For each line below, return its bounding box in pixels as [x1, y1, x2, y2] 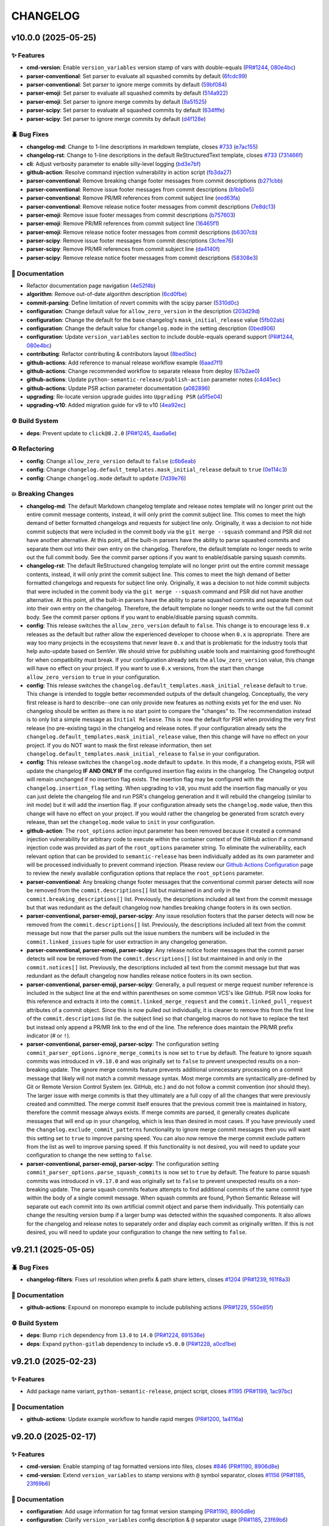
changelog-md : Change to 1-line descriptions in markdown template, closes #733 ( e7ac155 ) [26, 143, 258, 150]
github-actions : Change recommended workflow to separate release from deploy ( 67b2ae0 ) [26, 367, 260, 375]
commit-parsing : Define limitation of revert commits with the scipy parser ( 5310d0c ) [26, 299, 239, 306]
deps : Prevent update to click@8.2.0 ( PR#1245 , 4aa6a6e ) [26, 429, 177, 436]
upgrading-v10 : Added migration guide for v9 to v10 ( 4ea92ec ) [26, 402, 186, 409]
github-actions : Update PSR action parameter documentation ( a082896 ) [26, 385, 210, 392]
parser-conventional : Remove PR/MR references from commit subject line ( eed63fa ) [26, 194, 241, 201]
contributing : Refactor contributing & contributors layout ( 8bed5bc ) [26, 350, 197, 358]
